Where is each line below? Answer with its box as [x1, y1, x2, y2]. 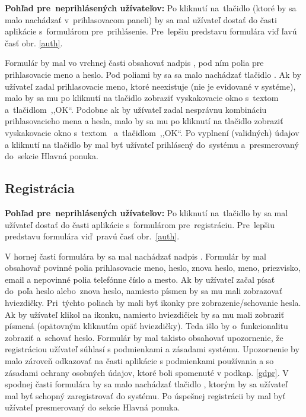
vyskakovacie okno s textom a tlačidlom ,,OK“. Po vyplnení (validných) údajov [5, 126, 299, 138]
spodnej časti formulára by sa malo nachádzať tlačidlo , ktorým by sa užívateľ [5, 378, 288, 390]
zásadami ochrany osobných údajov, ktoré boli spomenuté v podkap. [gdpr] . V [5, 366, 289, 378]
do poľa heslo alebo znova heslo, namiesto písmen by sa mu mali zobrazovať [5, 285, 283, 297]
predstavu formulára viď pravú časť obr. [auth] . [5, 230, 180, 242]
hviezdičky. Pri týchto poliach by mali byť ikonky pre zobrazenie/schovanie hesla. [5, 296, 301, 309]
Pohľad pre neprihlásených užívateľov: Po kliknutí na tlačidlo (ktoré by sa [5, 2, 297, 14]
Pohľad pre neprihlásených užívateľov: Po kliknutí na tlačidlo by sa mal [5, 206, 288, 219]
